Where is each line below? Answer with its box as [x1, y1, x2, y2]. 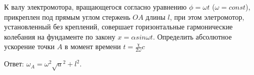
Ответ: [4, 58, 24, 69]
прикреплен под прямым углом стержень [4, 11, 130, 22]
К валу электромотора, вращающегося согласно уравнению [4, 2, 187, 12]
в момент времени [65, 41, 121, 52]
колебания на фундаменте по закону [4, 31, 116, 42]
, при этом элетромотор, [170, 11, 244, 22]
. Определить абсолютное [153, 31, 232, 42]
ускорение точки [4, 41, 55, 52]
